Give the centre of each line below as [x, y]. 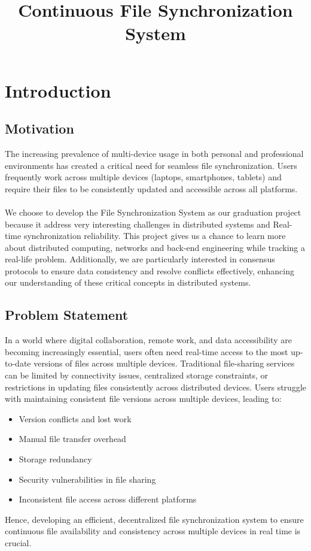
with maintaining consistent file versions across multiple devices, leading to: [143, 399]
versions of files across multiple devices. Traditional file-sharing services [164, 363]
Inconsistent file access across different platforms [108, 499]
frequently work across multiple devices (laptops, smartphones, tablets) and [143, 177]
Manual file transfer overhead [72, 439]
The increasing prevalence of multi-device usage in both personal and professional [154, 153]
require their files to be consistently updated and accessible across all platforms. [151, 188]
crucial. [18, 543]
